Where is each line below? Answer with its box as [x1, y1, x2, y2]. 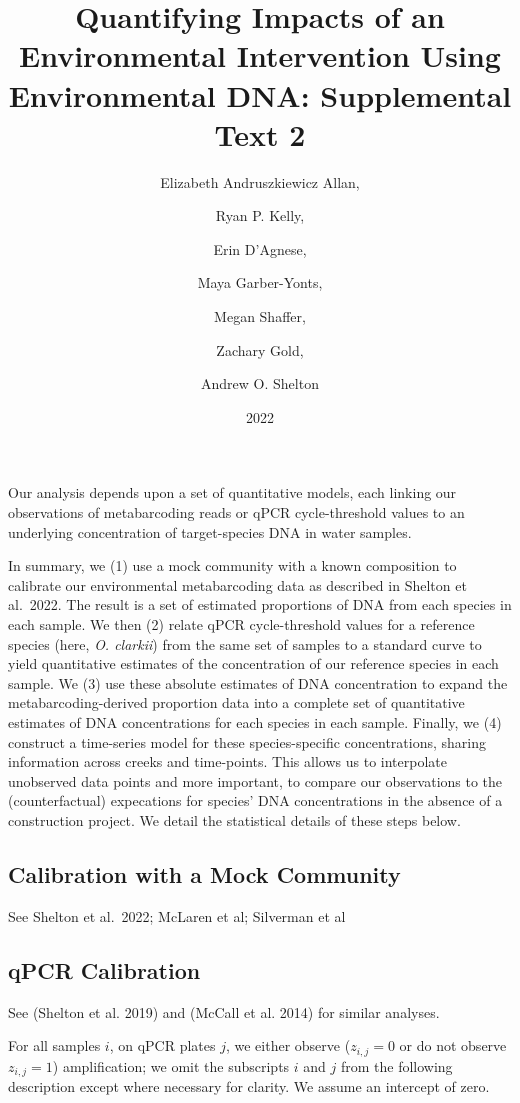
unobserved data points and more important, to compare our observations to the [8, 770, 503, 791]
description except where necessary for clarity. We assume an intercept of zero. [8, 1076, 490, 1097]
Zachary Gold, [216, 339, 304, 360]
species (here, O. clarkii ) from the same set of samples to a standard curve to [8, 633, 482, 654]
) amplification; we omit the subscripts [52, 1055, 290, 1076]
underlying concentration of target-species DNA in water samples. [8, 521, 412, 542]
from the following [340, 1055, 453, 1076]
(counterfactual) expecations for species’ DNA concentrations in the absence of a [8, 790, 503, 811]
